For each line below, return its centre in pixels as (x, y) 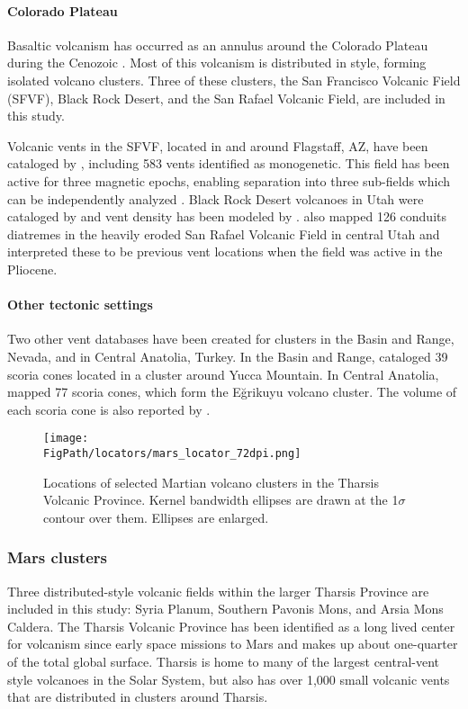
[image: (66, 439)
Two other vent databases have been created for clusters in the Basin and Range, (231, 339)
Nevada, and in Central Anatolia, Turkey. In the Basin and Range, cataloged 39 (228, 356)
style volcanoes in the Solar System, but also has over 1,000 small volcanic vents (229, 679)
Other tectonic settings (80, 305)
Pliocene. (32, 269)
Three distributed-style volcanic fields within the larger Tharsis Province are (218, 591)
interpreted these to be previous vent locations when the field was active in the (225, 251)
